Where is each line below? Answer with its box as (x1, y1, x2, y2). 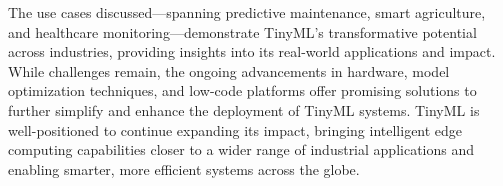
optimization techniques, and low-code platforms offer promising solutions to (8, 80, 477, 101)
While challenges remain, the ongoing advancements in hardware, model (8, 60, 450, 81)
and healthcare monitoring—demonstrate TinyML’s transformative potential (8, 21, 477, 42)
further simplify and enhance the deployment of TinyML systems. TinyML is (8, 99, 480, 120)
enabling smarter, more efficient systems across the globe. (8, 158, 360, 179)
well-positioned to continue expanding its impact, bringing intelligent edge (8, 119, 463, 140)
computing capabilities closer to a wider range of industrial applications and (8, 139, 475, 160)
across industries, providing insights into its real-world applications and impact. (8, 41, 496, 62)
